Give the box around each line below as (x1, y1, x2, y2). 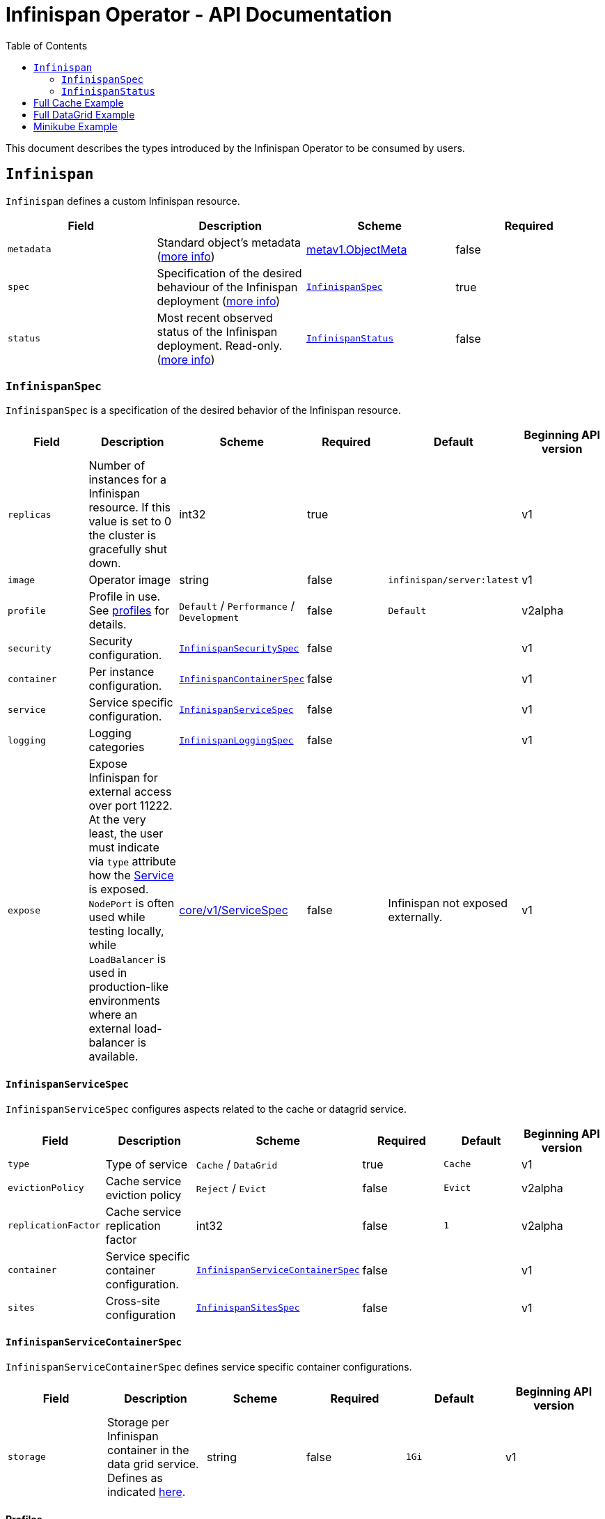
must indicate (88, 840, 159, 855)
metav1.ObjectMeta (306, 242, 407, 256)
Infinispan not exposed (388, 896, 508, 911)
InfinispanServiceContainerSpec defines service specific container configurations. (6, 1360, 412, 1373)
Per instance (88, 665, 155, 679)
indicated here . (107, 1484, 186, 1499)
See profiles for (88, 603, 169, 618)
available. (88, 1049, 139, 1064)
